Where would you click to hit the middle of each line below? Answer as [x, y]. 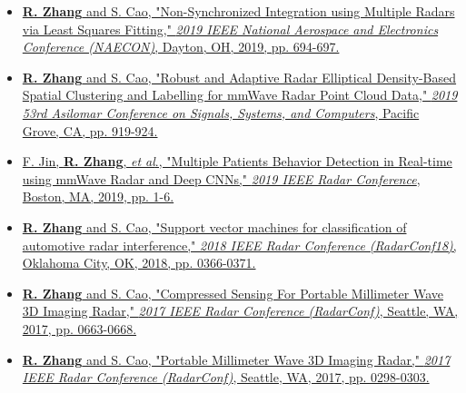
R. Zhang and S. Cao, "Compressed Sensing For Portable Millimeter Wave [233, 293]
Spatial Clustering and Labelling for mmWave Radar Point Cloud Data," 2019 [240, 95]
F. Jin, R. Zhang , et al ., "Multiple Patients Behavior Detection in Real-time [237, 161]
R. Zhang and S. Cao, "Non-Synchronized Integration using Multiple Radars [238, 11]
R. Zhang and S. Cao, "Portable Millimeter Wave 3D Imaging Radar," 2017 [236, 359]
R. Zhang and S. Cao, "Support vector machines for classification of [214, 226]
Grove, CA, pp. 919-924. [90, 130]
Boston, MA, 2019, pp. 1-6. [98, 196]
